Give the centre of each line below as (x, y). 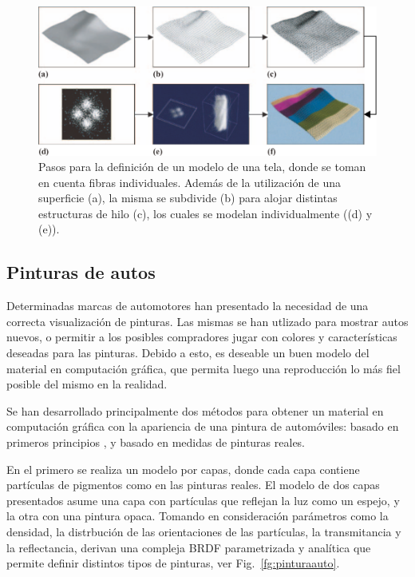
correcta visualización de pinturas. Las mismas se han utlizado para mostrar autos (207, 321)
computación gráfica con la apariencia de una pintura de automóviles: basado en (203, 426)
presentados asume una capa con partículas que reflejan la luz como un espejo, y (203, 500)
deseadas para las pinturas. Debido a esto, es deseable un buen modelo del (188, 353)
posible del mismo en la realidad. (87, 384)
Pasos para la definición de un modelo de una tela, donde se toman (202, 167)
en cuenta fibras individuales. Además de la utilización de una (190, 182)
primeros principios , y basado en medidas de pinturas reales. (156, 442)
